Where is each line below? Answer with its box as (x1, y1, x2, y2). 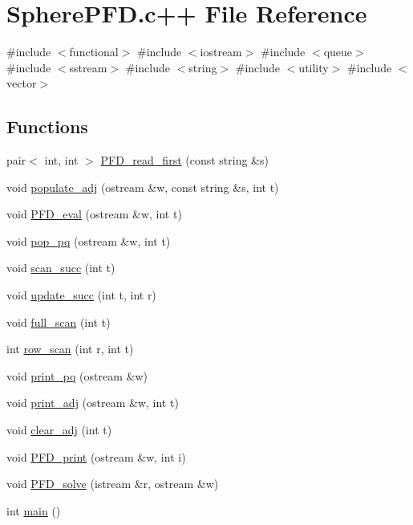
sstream (69, 59, 107, 75)
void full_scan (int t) (6, 313, 111, 330)
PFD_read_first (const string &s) (100, 152, 269, 169)
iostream (200, 43, 242, 60)
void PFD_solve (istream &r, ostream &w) (6, 475, 219, 492)
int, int (44, 152, 79, 169)
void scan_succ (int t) (6, 259, 115, 276)
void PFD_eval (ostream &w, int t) (6, 206, 182, 222)
